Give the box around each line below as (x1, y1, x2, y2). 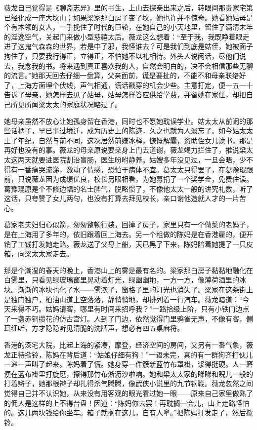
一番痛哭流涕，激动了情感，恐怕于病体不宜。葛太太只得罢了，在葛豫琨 (17, 164, 246, 174)
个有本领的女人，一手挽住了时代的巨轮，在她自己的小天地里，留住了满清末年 (4, 22, 253, 32)
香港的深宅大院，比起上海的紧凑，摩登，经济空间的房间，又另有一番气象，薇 (4, 340, 253, 350)
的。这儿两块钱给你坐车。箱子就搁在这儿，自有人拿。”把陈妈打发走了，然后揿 (4, 407, 253, 418)
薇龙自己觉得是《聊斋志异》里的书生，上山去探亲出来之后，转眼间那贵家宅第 (4, 2, 253, 12)
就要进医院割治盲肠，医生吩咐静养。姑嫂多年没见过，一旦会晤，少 (31, 154, 246, 164)
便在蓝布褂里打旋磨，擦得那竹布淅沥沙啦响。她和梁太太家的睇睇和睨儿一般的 (4, 368, 253, 379)
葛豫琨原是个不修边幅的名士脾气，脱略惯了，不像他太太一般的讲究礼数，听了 (4, 183, 253, 194)
